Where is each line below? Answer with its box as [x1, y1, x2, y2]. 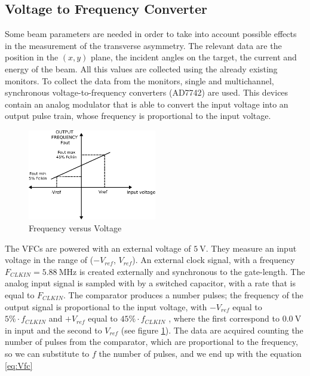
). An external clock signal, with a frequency [132, 253, 295, 266]
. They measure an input [205, 242, 297, 254]
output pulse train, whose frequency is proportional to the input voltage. [5, 109, 271, 122]
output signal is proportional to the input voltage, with [5, 300, 207, 313]
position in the [5, 51, 59, 63]
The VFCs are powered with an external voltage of [5, 242, 191, 254]
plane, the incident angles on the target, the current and [91, 51, 297, 63]
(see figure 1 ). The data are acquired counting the [121, 323, 303, 336]
